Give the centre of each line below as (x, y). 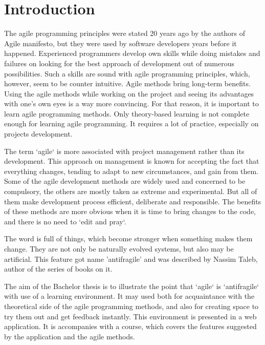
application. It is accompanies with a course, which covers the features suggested (130, 326)
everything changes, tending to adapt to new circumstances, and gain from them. (131, 171)
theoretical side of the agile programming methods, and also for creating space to (131, 306)
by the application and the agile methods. (70, 336)
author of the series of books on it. (58, 269)
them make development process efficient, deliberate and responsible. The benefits (133, 201)
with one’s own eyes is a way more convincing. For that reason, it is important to (131, 103)
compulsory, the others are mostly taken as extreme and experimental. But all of (131, 191)
